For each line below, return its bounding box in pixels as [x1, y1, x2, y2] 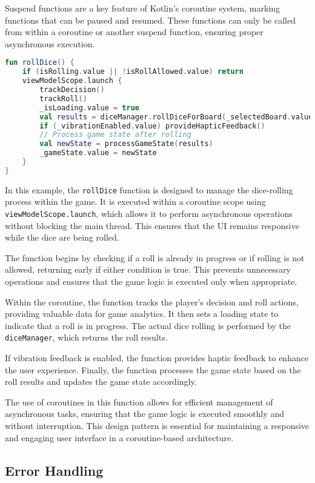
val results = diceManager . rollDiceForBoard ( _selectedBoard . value [39, 112, 313, 121]
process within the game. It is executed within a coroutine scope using [5, 195, 266, 208]
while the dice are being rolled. [5, 231, 119, 244]
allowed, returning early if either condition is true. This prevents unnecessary [5, 263, 291, 276]
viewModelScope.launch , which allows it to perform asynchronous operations [5, 207, 293, 219]
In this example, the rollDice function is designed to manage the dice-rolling [5, 183, 293, 196]
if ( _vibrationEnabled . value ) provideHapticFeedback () [39, 121, 265, 130]
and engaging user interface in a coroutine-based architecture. [5, 431, 234, 444]
